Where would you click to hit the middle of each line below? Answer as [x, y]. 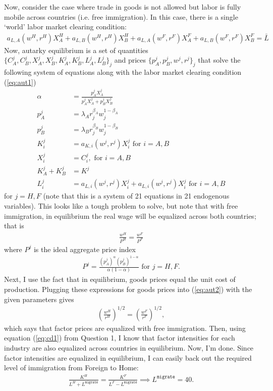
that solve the [219, 60]
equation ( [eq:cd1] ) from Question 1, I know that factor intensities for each [120, 338]
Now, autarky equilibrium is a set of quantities [76, 50]
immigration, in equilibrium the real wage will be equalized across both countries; [130, 215]
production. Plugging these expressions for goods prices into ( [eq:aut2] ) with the [128, 289]
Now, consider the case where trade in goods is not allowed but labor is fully [123, 7]
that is [14, 226]
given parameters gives [39, 299]
